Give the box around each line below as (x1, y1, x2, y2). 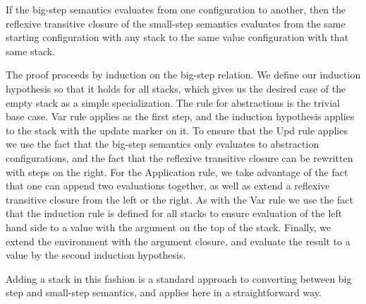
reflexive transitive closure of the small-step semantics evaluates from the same (6, 16, 346, 30)
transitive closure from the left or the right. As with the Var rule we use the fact (6, 192, 353, 206)
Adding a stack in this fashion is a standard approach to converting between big (6, 271, 352, 286)
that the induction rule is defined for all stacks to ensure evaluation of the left (6, 206, 343, 221)
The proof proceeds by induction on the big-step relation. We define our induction (6, 67, 361, 82)
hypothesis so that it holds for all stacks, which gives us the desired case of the (6, 81, 346, 95)
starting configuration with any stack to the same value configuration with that (6, 30, 349, 45)
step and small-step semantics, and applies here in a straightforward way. (6, 285, 322, 300)
